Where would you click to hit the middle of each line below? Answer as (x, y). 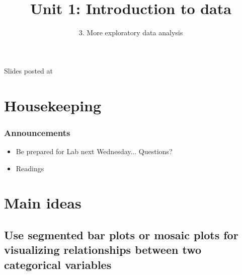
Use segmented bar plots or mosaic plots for (121, 234)
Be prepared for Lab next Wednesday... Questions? (94, 151)
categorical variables (58, 264)
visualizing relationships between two (103, 250)
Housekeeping (53, 105)
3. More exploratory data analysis (131, 32)
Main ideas (43, 203)
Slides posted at (28, 70)
